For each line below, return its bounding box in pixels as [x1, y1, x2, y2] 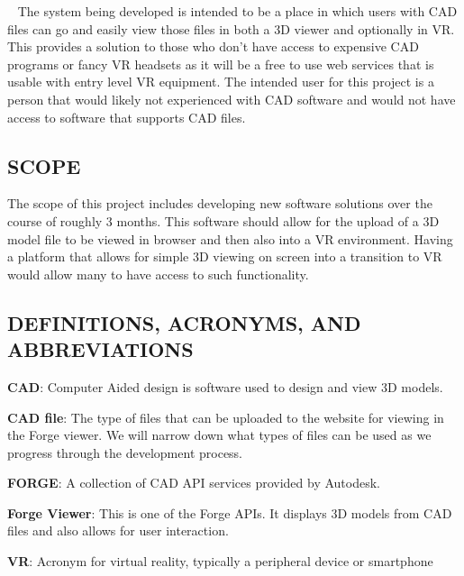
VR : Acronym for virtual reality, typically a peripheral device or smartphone [7, 552, 433, 571]
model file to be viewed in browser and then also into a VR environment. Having [7, 229, 453, 248]
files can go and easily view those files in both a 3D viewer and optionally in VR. [7, 19, 455, 38]
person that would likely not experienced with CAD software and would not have [7, 89, 456, 108]
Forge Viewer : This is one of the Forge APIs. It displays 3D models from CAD [7, 503, 452, 522]
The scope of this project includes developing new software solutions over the [7, 194, 432, 213]
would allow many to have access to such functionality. [7, 264, 309, 283]
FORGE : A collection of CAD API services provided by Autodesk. [7, 473, 380, 492]
